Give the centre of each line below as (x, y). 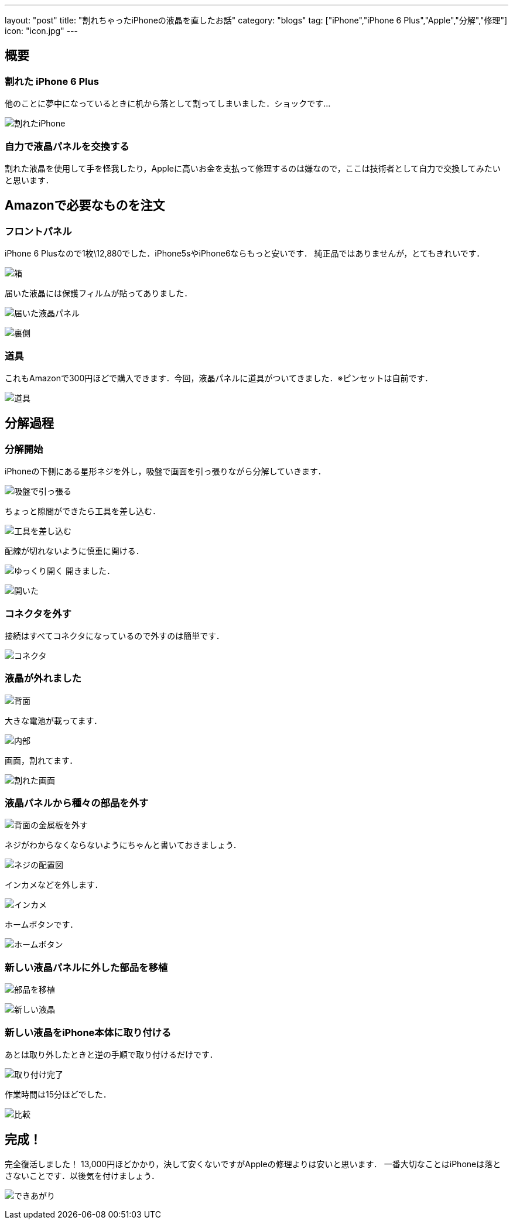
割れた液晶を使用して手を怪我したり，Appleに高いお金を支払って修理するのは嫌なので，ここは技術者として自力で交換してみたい (253, 168)
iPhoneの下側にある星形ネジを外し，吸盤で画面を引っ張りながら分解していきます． (165, 471)
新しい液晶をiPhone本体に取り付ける (88, 1032)
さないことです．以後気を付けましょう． (82, 1175)
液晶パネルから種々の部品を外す (77, 803)
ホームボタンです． (42, 925)
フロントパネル (38, 231)
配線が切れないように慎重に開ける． (74, 551)
